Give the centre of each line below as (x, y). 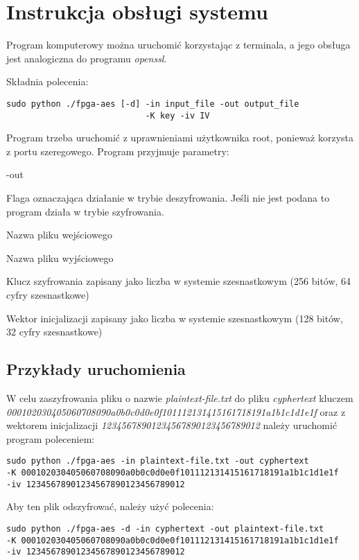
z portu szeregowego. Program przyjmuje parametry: (118, 151)
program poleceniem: (51, 438)
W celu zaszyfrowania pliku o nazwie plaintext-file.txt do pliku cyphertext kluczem (180, 397)
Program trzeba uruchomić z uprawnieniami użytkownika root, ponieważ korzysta (180, 138)
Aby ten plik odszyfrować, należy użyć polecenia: (110, 506)
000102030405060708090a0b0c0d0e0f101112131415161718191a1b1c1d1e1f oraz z (176, 411)
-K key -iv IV (177, 115)
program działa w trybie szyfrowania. (85, 211)
